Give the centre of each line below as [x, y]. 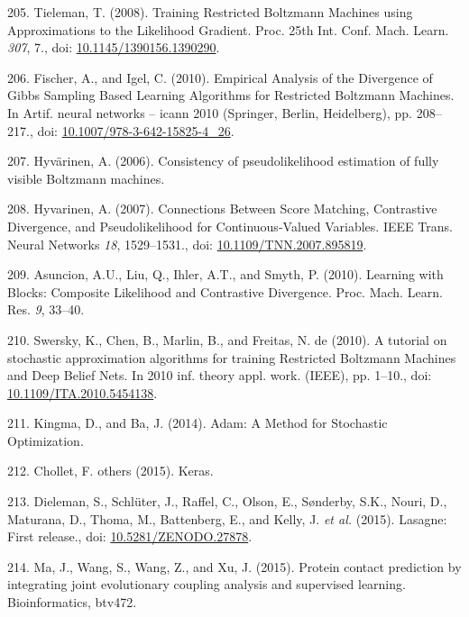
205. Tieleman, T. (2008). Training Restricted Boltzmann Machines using [210, 12]
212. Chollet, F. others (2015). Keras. [110, 471]
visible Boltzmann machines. [86, 178]
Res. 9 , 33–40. [46, 309]
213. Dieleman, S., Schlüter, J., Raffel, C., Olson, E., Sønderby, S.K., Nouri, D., [227, 501]
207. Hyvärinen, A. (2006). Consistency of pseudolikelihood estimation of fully [223, 161]
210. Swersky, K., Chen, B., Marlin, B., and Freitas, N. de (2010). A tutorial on [227, 339]
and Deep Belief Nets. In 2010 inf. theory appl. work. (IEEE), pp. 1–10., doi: [220, 375]
